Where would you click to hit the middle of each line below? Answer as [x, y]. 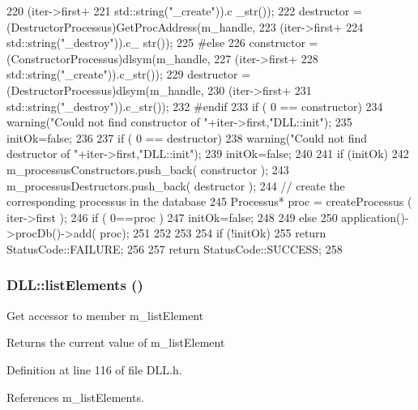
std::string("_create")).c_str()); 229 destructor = [129, 74]
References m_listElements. [75, 397]
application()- [375, 217]
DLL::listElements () [75, 285]
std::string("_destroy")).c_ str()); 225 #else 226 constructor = [162, 43]
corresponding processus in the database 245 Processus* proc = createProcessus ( [209, 201]
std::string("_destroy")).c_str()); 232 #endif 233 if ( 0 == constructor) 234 [195, 106]
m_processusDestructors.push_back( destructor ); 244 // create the [176, 185]
